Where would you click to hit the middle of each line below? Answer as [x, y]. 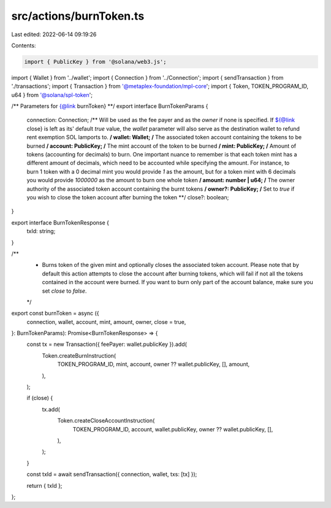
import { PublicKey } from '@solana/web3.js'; [95, 62]
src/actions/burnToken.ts [78, 16]
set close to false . [64, 291]
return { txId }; [44, 485]
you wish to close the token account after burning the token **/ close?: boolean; [128, 197]
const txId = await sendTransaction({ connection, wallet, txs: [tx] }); [112, 474]
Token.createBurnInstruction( [79, 355]
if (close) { [40, 398]
